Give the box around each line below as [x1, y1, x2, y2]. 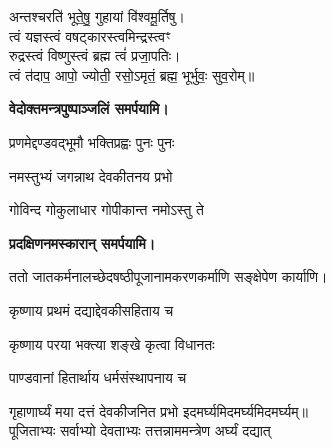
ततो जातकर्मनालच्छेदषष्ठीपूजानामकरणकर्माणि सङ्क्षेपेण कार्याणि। [9, 266, 328, 287]
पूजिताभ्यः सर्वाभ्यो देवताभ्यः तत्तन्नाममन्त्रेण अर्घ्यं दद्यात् [9, 420, 271, 441]
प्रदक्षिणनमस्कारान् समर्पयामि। [9, 232, 156, 253]
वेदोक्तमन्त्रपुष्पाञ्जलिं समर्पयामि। [9, 98, 169, 119]
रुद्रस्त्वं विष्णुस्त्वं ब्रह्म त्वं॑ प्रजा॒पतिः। [9, 45, 181, 66]
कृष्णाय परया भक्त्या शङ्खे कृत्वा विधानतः [9, 333, 215, 354]
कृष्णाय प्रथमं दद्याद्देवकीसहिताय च [9, 299, 174, 320]
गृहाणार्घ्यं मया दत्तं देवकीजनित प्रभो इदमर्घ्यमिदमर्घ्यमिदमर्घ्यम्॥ [9, 400, 308, 421]
